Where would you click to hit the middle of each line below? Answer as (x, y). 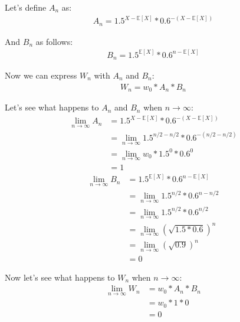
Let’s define (26, 7)
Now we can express (41, 75)
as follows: (54, 41)
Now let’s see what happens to (60, 277)
